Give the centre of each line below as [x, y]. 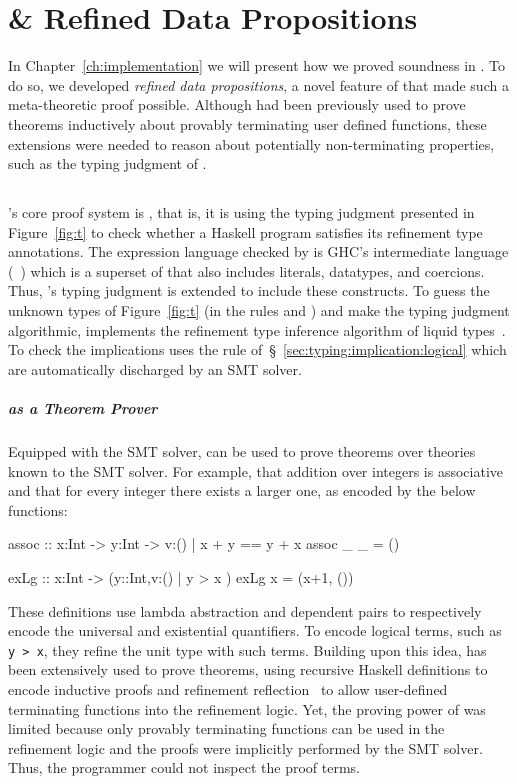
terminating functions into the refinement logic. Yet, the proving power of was [247, 708]
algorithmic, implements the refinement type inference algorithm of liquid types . [257, 329]
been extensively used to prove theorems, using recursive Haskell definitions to [248, 669]
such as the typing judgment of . [107, 163]
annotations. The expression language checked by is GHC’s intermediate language [258, 251]
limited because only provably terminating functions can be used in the [226, 728]
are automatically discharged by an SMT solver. [155, 368]
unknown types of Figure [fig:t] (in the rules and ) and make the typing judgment [259, 310]
